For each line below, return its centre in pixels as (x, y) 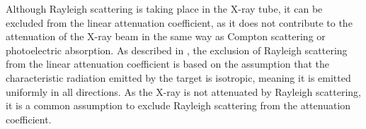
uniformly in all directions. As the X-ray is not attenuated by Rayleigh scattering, (183, 91)
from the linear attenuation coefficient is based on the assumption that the (167, 64)
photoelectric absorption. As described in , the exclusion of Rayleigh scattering (177, 50)
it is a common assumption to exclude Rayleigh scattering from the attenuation (178, 105)
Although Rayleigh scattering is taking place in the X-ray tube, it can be (164, 8)
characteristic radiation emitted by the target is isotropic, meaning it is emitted (178, 77)
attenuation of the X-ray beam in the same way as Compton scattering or (166, 36)
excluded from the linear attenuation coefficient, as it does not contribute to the (179, 22)
